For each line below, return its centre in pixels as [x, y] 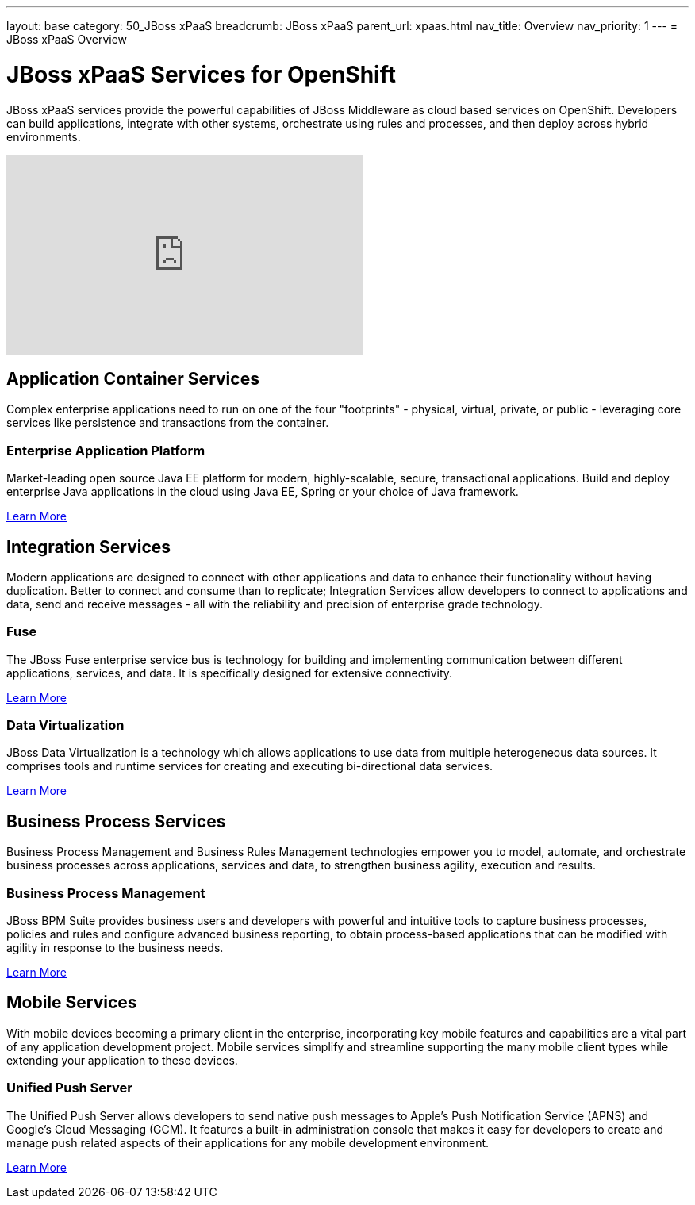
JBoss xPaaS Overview [67, 39]
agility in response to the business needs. [115, 948]
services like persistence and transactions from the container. [168, 423]
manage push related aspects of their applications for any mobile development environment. [248, 1142]
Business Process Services [116, 821]
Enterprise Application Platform [106, 450]
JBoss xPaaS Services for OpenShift [201, 74]
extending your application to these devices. [122, 1060]
